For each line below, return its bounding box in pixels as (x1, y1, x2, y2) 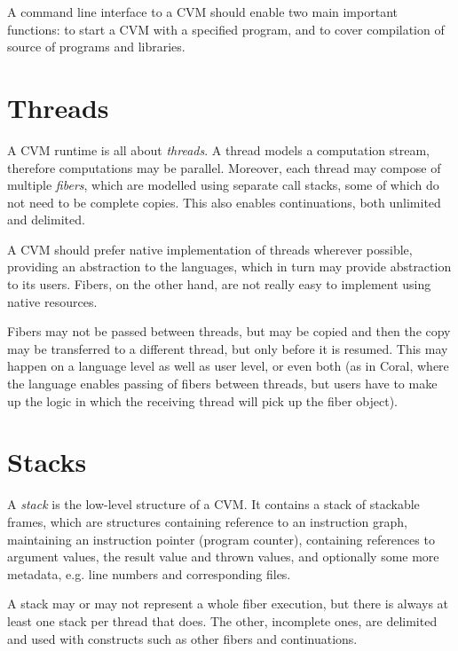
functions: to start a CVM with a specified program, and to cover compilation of (7, 20, 445, 38)
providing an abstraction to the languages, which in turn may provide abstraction (7, 257, 452, 276)
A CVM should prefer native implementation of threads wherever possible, (7, 239, 413, 258)
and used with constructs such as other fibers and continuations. (7, 629, 358, 647)
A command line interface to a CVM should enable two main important (7, 3, 398, 20)
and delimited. (7, 210, 85, 229)
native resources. (7, 292, 98, 310)
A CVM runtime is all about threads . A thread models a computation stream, (7, 140, 430, 159)
